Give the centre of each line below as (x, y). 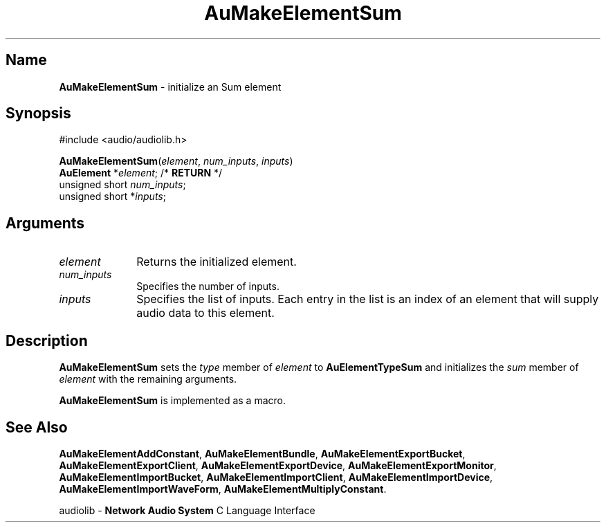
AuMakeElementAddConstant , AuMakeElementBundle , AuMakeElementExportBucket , (262, 453)
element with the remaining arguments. (148, 379)
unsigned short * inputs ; (112, 197)
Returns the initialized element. (217, 262)
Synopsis (38, 113)
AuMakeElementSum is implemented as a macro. (172, 401)
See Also (37, 427)
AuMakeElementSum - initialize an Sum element (170, 87)
